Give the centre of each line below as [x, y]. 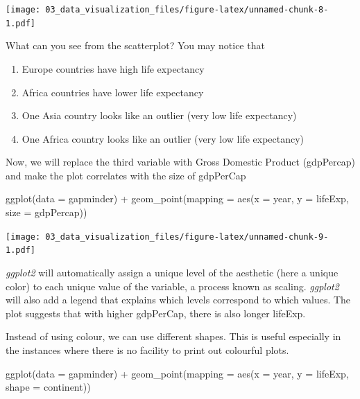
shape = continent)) [48, 387]
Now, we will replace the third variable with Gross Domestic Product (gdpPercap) [180, 162]
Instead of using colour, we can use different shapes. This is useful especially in [173, 336]
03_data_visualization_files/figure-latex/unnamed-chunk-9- [187, 237]
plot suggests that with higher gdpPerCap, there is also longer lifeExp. [156, 313]
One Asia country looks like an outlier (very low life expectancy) [159, 115]
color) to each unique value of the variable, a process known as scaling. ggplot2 [172, 286]
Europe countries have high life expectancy [113, 68]
